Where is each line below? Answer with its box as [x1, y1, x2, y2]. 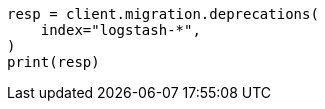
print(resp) [7, 54, 100, 70]
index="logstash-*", [40, 22, 201, 38]
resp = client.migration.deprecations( [7, 6, 319, 22]
